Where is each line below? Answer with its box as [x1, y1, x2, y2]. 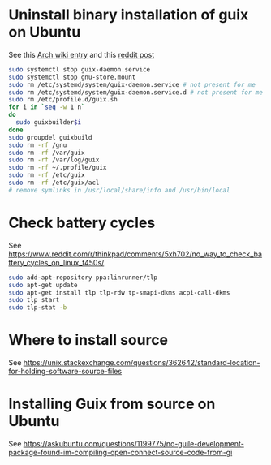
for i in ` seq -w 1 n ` [8, 103, 85, 111]
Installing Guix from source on [8, 395, 216, 413]
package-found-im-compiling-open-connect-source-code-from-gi [8, 448, 233, 457]
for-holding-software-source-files [8, 367, 123, 377]
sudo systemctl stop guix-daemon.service [8, 65, 151, 74]
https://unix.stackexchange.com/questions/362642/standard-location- [23, 358, 260, 368]
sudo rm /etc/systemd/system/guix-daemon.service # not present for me [8, 80, 256, 88]
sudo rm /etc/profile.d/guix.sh [8, 96, 118, 104]
